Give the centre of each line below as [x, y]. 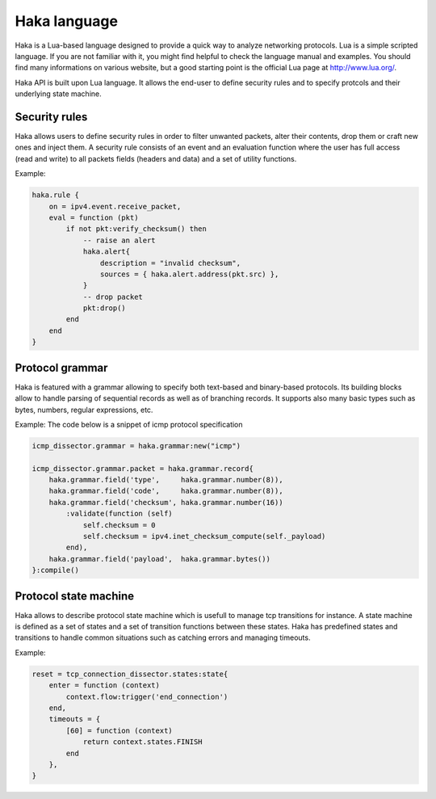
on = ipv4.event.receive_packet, [115, 206]
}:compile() [56, 570]
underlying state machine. [58, 94]
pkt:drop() [105, 308]
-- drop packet [113, 296]
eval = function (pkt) [94, 217]
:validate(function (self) [119, 514]
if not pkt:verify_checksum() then [136, 229]
